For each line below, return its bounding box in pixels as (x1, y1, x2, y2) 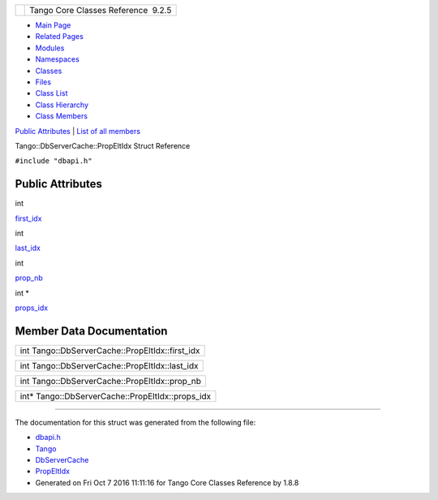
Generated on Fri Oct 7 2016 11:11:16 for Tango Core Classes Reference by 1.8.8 (35, 477, 299, 487)
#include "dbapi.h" (15, 157, 92, 166)
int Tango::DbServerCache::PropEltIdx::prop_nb (19, 375, 202, 386)
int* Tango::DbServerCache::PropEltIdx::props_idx (19, 390, 212, 402)
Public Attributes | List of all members (15, 126, 141, 136)
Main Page (35, 20, 71, 30)
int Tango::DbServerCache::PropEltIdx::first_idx (19, 345, 200, 356)
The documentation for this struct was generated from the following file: (15, 417, 256, 427)
